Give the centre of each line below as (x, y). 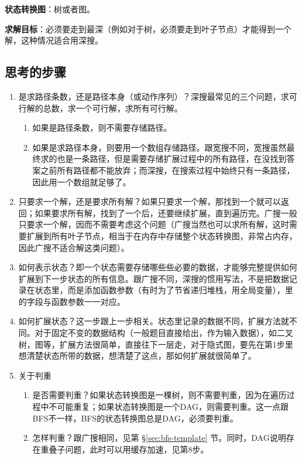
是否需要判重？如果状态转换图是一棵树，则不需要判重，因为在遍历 (159, 395)
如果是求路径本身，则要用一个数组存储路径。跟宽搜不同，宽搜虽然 (159, 147)
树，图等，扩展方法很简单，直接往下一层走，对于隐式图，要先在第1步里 (156, 344)
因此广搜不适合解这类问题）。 (74, 247)
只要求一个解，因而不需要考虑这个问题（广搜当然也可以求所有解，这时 (154, 224)
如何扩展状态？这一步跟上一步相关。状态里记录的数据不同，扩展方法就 (154, 321)
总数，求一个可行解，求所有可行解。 (113, 108)
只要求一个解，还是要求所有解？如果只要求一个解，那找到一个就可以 (150, 201)
